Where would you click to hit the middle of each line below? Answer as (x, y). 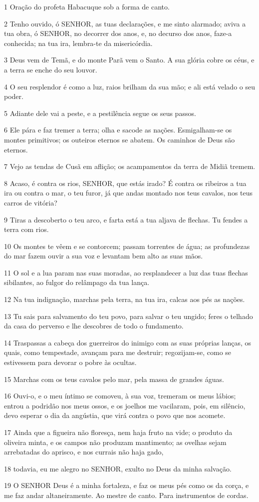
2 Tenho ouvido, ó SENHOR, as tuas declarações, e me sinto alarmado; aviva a (125, 23)
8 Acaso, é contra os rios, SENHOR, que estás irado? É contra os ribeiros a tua (125, 183)
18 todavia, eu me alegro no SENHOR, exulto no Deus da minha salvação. (118, 468)
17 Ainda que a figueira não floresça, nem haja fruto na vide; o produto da (118, 432)
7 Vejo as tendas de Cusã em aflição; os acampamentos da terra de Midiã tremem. (130, 166)
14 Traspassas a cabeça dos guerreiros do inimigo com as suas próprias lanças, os (128, 342)
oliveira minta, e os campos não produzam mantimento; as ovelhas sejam (115, 442)
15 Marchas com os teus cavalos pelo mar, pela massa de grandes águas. (114, 379)
